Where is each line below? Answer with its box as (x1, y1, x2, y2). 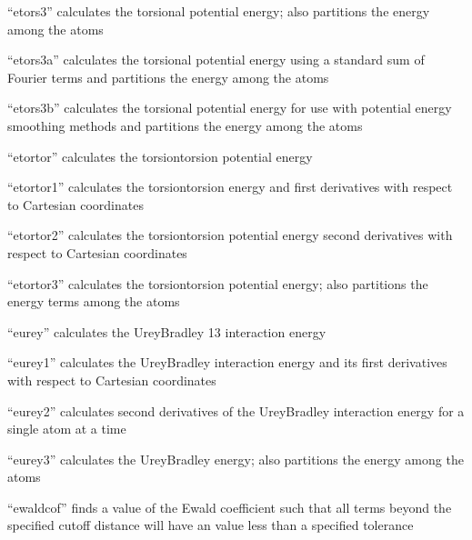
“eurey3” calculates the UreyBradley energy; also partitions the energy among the (7, 449, 464, 468)
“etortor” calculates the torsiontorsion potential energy (7, 146, 313, 165)
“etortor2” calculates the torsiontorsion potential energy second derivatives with (7, 225, 453, 245)
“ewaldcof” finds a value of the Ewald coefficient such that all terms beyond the (7, 497, 452, 516)
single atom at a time (7, 419, 126, 438)
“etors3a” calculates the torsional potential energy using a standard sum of (7, 50, 425, 69)
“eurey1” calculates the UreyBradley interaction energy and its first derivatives (7, 353, 447, 372)
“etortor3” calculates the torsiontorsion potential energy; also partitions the (7, 274, 428, 293)
